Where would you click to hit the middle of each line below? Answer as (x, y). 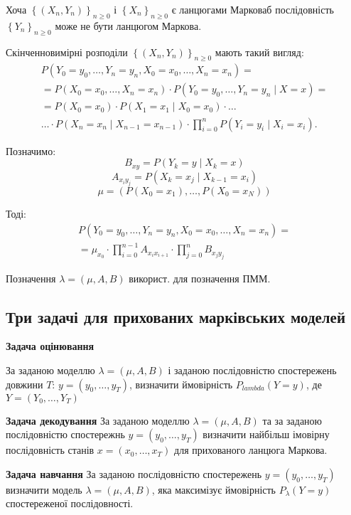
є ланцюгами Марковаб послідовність (253, 9)
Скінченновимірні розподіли (67, 52)
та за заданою (292, 420)
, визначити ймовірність (181, 384)
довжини (25, 384)
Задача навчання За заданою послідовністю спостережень (134, 473)
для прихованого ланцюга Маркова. (251, 450)
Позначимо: (31, 150)
